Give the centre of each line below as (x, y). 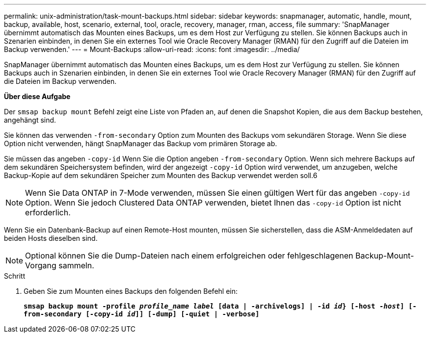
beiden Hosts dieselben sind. (51, 238)
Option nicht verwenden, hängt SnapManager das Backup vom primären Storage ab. (141, 143)
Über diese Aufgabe (37, 96)
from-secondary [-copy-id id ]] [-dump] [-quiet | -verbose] (142, 314)
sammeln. (76, 265)
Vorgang (41, 265)
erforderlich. (48, 212)
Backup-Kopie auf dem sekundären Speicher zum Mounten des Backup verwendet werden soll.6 (161, 175)
